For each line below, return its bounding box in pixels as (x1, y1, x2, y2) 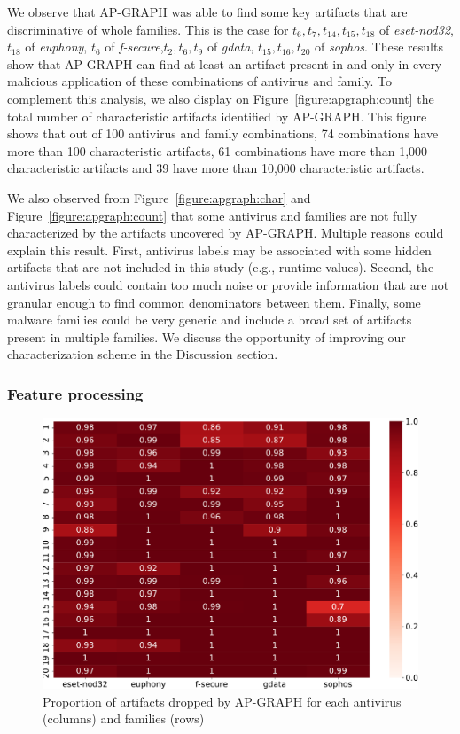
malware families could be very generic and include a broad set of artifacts (7, 310, 412, 329)
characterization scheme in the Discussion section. (7, 345, 278, 363)
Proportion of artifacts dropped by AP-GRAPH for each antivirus (43, 691, 402, 710)
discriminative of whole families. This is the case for (7, 20, 289, 38)
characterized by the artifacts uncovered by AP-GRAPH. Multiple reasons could (7, 223, 444, 242)
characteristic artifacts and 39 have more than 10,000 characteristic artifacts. (7, 159, 425, 177)
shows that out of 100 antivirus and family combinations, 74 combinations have (7, 124, 439, 143)
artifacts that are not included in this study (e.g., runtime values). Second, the (7, 258, 434, 277)
